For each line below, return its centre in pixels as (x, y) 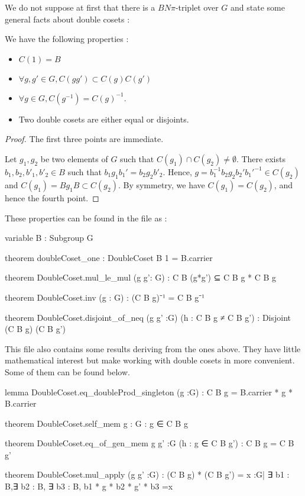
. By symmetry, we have (161, 184)
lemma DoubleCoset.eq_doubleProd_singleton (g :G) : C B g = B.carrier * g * (149, 392)
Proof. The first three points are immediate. (84, 139)
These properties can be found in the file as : (86, 218)
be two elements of (74, 158)
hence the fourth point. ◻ (52, 197)
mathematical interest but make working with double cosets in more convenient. (150, 360)
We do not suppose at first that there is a (80, 7)
